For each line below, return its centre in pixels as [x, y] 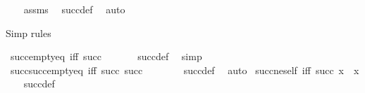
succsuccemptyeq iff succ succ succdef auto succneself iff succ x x [185, 70]
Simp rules [29, 33]
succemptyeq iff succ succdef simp [106, 56]
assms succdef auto [74, 9]
